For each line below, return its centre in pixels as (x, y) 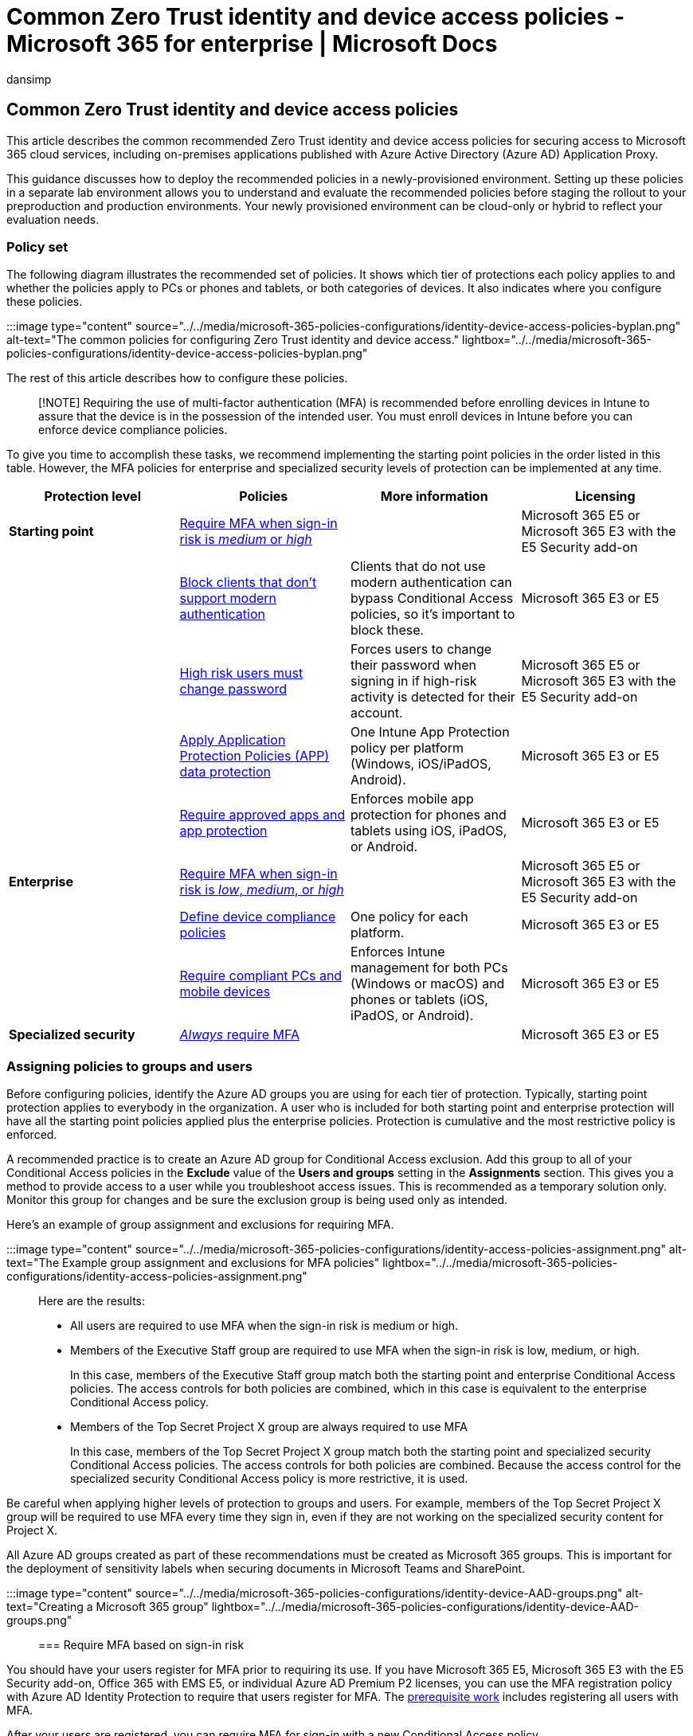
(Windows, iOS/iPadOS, (421, 764)
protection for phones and (429, 815)
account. (377, 713)
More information (434, 497)
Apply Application (233, 740)
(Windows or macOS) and (428, 984)
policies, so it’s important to (433, 614)
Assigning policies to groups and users (129, 1066)
